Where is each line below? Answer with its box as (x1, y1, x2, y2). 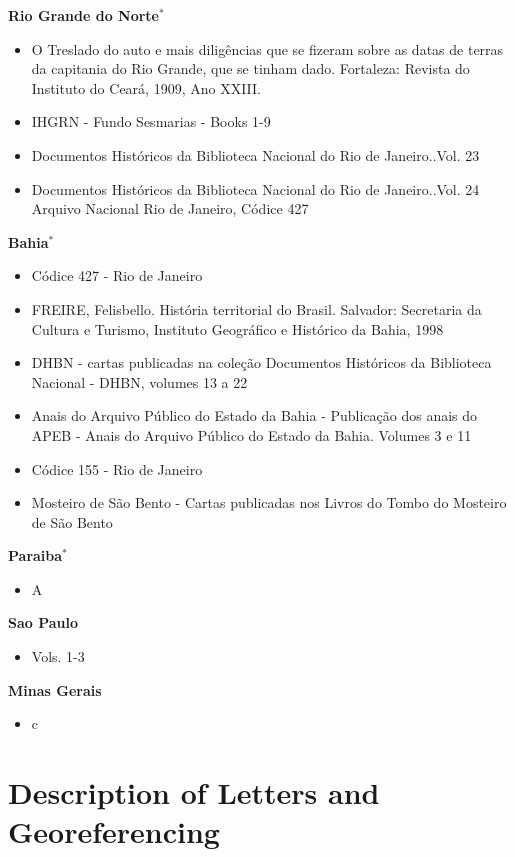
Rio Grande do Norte (8, 5, 159, 25)
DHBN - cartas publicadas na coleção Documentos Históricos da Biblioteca (31, 352, 492, 373)
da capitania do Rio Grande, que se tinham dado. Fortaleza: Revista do (31, 58, 470, 79)
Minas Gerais (8, 679, 102, 700)
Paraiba (8, 545, 63, 566)
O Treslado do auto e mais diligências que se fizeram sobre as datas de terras (31, 38, 504, 59)
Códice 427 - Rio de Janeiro (31, 265, 203, 286)
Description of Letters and (8, 772, 380, 813)
